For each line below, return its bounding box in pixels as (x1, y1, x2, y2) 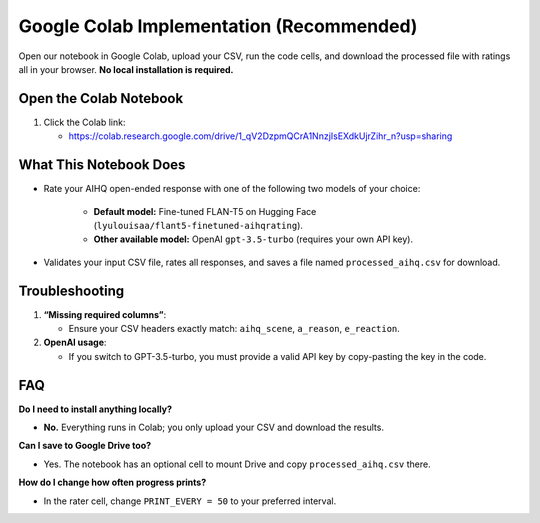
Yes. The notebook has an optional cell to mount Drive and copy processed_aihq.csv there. (43, 458, 431, 470)
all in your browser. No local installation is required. (18, 63, 234, 75)
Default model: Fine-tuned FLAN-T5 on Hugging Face (93, 205, 317, 217)
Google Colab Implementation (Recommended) (18, 15, 418, 37)
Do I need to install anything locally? (18, 403, 172, 415)
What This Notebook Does (18, 156, 186, 174)
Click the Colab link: (43, 116, 126, 128)
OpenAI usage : (43, 336, 107, 349)
